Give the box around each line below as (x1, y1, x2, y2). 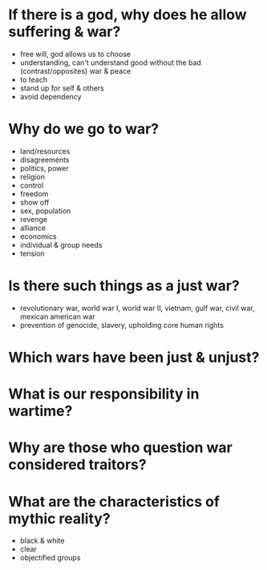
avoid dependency (19, 91, 82, 101)
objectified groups (19, 553, 81, 563)
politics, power (19, 163, 70, 173)
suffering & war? (8, 22, 121, 41)
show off (19, 197, 50, 207)
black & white (19, 536, 65, 546)
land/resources (19, 146, 71, 156)
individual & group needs (19, 240, 103, 249)
